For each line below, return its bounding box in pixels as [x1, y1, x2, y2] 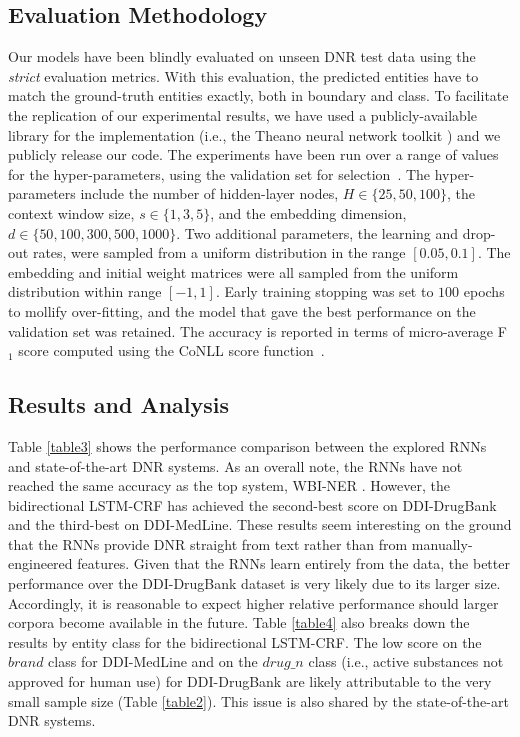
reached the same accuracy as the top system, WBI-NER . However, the [8, 475, 450, 496]
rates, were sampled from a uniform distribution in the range [32, 242, 406, 263]
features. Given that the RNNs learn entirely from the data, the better [77, 553, 510, 574]
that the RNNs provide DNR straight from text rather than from [8, 533, 408, 554]
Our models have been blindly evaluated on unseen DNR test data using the [8, 46, 476, 67]
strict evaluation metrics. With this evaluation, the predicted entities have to [8, 65, 479, 86]
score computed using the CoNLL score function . [18, 340, 325, 361]
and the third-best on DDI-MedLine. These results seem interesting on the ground [8, 514, 512, 535]
